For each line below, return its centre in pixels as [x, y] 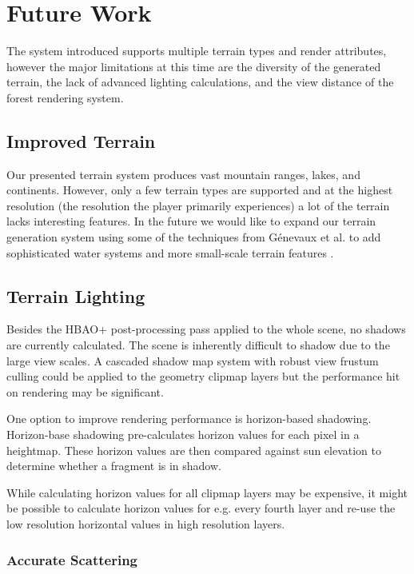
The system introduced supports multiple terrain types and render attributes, [197, 51]
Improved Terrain [81, 140]
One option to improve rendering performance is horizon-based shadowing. [189, 419]
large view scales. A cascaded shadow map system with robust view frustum [193, 360]
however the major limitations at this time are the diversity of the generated [194, 66]
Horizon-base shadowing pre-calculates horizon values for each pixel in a [183, 434]
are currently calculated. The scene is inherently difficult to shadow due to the [198, 345]
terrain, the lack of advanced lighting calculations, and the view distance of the [200, 82]
